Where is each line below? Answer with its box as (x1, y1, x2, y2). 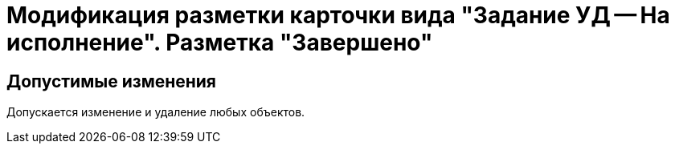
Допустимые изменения (6, 71, 217, 91)
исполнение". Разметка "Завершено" (6, 29, 433, 56)
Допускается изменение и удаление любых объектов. (6, 105, 305, 120)
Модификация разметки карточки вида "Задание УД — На (6, 2, 670, 29)
